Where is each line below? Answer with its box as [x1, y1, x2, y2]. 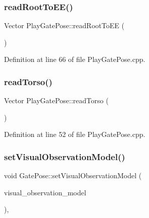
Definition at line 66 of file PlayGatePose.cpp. [4, 54, 145, 64]
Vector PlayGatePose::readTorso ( [4, 95, 109, 106]
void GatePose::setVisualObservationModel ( [4, 170, 142, 181]
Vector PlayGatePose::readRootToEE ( [4, 20, 124, 31]
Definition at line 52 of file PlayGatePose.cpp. [4, 129, 145, 139]
